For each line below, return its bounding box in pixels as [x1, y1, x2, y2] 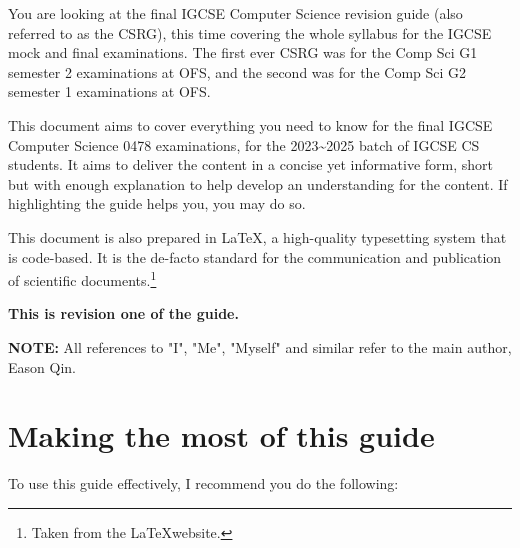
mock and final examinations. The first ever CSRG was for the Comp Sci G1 [8, 42, 478, 63]
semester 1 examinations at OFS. [8, 81, 211, 102]
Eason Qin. [8, 356, 76, 377]
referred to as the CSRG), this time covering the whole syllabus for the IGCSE [8, 22, 492, 43]
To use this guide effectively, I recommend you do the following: [8, 473, 399, 494]
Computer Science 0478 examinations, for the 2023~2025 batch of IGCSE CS [8, 134, 480, 155]
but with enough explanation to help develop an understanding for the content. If [8, 173, 508, 194]
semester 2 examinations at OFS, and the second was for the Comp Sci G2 [8, 61, 467, 82]
